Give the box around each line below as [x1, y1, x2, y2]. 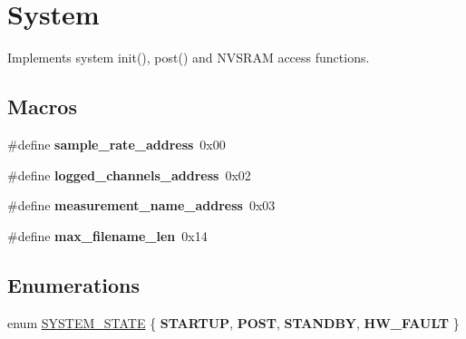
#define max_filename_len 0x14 [7, 226, 208, 245]
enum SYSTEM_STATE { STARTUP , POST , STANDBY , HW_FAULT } [7, 313, 460, 332]
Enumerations [7, 270, 141, 298]
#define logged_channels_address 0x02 [7, 165, 251, 184]
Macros [7, 92, 77, 121]
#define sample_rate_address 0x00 [7, 134, 226, 153]
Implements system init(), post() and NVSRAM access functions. [7, 48, 370, 67]
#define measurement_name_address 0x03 [7, 196, 276, 215]
